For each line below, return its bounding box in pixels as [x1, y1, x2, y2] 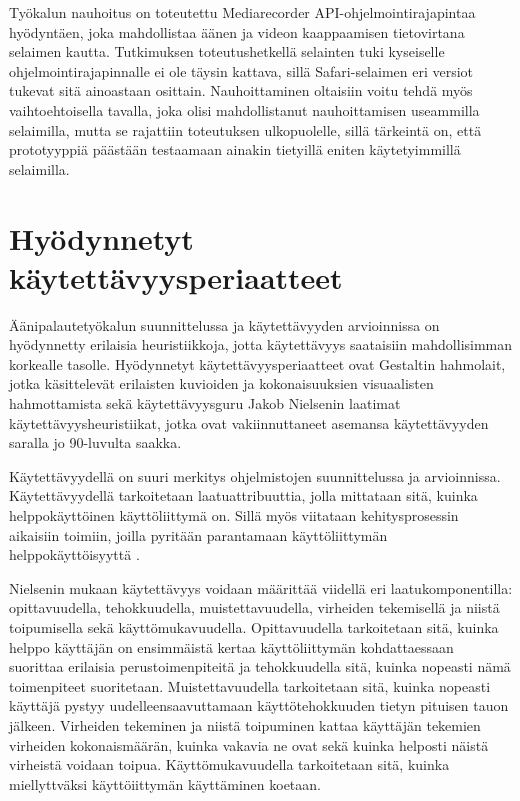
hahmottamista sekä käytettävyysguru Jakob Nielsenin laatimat [9, 393, 401, 414]
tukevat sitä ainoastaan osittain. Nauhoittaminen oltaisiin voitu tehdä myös [9, 80, 473, 101]
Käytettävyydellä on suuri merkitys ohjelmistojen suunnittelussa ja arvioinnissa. [9, 465, 501, 486]
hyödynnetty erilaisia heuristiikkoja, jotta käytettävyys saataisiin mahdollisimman [9, 334, 513, 355]
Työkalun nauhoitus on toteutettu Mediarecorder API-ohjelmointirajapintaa [9, 2, 476, 22]
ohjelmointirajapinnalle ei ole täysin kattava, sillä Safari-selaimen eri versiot [9, 60, 474, 81]
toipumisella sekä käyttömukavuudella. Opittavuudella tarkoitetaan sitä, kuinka [9, 616, 499, 637]
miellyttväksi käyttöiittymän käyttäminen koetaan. [9, 773, 321, 794]
